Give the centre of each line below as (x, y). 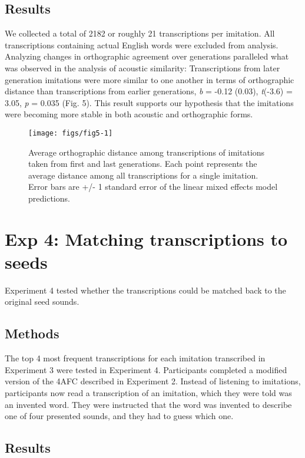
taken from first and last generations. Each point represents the (143, 164)
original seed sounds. (42, 302)
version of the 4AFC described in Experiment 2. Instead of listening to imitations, (153, 381)
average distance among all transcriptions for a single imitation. (143, 175)
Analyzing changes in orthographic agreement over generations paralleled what (147, 56)
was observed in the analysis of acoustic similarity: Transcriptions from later (142, 67)
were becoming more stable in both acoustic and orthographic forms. (129, 114)
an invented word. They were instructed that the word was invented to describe (148, 404)
